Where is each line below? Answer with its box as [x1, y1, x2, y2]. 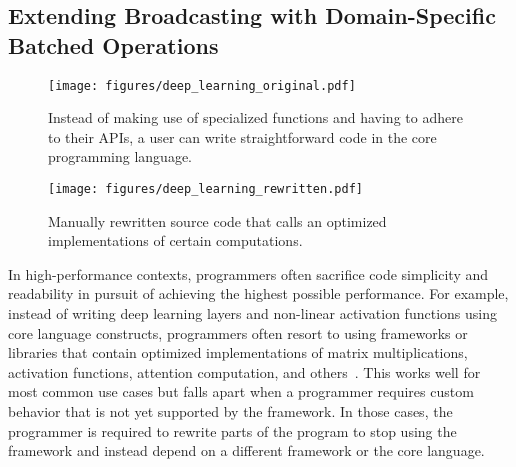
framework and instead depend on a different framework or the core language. [8, 440, 485, 461]
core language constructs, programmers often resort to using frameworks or [8, 322, 468, 343]
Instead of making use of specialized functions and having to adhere [48, 107, 463, 128]
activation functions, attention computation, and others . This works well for [8, 361, 481, 382]
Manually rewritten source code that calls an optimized [48, 210, 387, 231]
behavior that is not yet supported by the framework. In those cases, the [8, 401, 453, 422]
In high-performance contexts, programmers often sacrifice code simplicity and [8, 263, 489, 284]
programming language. [48, 146, 192, 167]
